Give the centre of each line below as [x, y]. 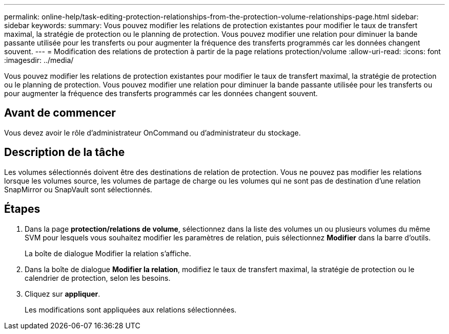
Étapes [22, 209]
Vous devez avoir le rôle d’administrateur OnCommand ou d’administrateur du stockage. [152, 132]
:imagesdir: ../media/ [39, 60]
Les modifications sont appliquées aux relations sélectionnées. [131, 309]
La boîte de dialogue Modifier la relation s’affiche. [108, 253]
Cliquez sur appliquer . [63, 294]
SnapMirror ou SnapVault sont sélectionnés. [78, 189]
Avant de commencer [60, 113]
